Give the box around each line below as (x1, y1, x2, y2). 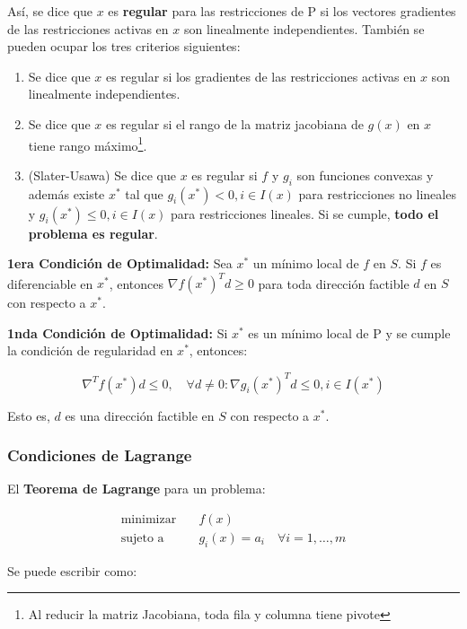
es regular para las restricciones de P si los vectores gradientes (108, 2, 456, 20)
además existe (28, 184, 105, 203)
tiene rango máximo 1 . (28, 133, 147, 154)
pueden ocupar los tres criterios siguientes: (7, 37, 241, 56)
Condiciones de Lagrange (7, 444, 192, 467)
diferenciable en (7, 274, 93, 293)
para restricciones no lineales (298, 184, 456, 203)
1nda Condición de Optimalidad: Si (7, 323, 228, 342)
